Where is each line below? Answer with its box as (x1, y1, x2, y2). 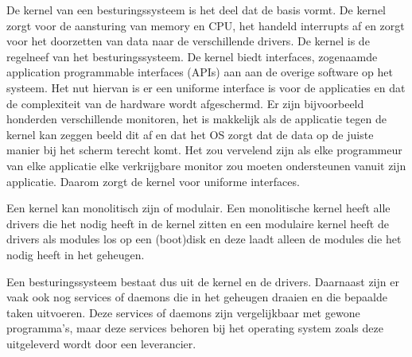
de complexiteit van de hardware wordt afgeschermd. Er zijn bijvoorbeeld (6, 95, 364, 111)
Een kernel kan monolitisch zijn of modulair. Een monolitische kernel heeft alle (6, 200, 391, 216)
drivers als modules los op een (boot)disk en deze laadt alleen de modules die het (6, 231, 402, 247)
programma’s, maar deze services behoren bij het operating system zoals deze (6, 320, 383, 336)
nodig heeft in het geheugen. (6, 246, 145, 262)
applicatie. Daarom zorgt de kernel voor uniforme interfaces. (6, 173, 300, 189)
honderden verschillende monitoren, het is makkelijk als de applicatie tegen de (6, 111, 387, 127)
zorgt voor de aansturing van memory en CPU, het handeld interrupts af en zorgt (6, 17, 405, 33)
